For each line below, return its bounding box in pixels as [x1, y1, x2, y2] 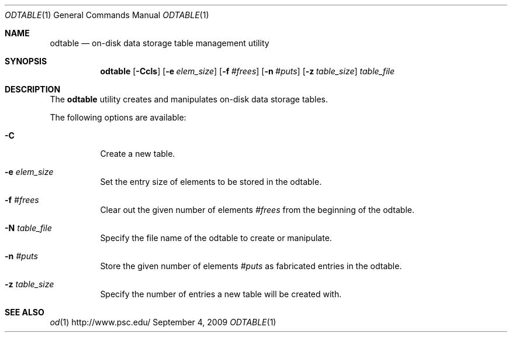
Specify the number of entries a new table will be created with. [100, 289, 342, 299]
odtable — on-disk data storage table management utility [50, 38, 269, 48]
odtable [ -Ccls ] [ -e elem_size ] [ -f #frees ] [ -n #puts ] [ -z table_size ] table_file [100, 66, 395, 76]
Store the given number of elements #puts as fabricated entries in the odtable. [100, 261, 402, 271]
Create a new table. [100, 149, 175, 159]
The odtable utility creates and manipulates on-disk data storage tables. [50, 94, 328, 104]
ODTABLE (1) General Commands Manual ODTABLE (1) [5, 10, 209, 20]
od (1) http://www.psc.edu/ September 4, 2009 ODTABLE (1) [50, 317, 276, 327]
